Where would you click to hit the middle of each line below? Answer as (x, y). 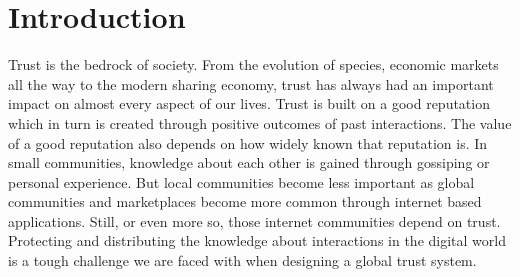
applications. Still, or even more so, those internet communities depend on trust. (254, 220)
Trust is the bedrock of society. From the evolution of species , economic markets (253, 64)
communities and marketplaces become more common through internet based (245, 201)
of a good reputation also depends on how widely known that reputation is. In (248, 142)
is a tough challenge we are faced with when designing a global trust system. (242, 260)
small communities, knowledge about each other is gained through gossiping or (249, 162)
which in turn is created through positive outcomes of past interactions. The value (260, 122)
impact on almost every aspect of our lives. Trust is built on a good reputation (249, 103)
